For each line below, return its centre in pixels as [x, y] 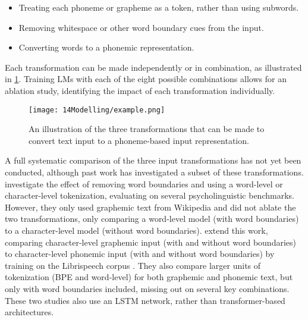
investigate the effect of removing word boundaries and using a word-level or [144, 183]
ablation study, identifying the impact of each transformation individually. [140, 90]
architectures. [29, 312]
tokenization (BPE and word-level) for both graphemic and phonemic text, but [149, 277]
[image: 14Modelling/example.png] [97, 110]
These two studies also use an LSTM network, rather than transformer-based [145, 300]
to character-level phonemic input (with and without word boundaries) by [140, 254]
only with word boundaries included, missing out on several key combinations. [147, 288]
